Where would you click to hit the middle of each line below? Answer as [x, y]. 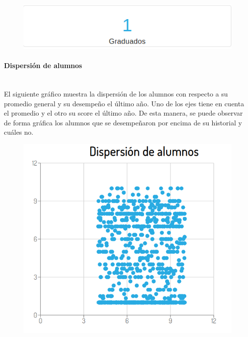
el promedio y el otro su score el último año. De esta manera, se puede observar [124, 113]
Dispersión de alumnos [43, 65]
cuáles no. [19, 132]
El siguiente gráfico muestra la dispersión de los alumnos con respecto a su [116, 94]
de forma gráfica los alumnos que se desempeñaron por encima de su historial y [123, 122]
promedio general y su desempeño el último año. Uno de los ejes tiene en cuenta [124, 103]
